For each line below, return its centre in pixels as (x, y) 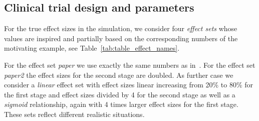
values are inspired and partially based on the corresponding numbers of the (121, 38)
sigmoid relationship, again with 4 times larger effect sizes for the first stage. (121, 104)
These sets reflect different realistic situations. (74, 114)
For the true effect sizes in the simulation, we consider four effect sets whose (121, 28)
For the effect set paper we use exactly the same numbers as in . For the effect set (130, 65)
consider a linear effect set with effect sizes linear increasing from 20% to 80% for (129, 85)
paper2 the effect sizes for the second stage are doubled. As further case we (119, 75)
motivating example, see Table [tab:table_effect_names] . (92, 48)
